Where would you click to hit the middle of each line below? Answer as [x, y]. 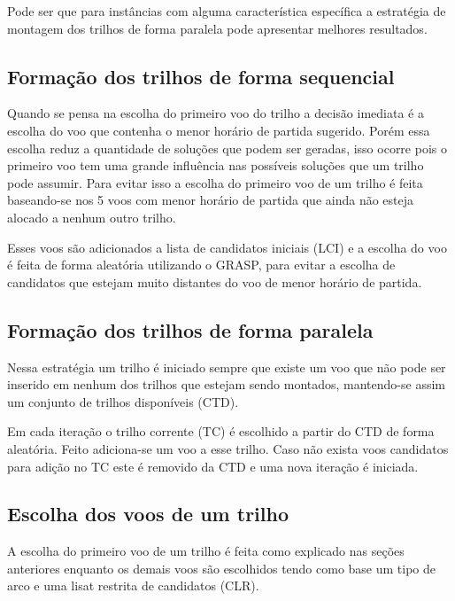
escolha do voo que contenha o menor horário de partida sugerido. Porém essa [219, 130]
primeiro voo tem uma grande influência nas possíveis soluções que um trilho [216, 165]
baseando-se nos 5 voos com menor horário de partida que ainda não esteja [211, 200]
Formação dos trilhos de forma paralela [190, 329]
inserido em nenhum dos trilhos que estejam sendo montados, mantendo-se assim [226, 384]
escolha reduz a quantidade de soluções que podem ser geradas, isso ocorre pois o [227, 148]
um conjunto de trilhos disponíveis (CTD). [123, 401]
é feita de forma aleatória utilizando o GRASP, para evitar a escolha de [201, 265]
